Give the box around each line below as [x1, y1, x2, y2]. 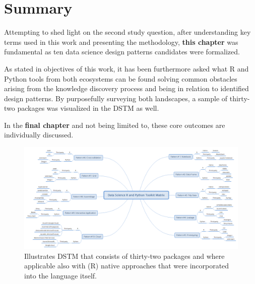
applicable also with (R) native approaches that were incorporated [24, 260, 229, 271]
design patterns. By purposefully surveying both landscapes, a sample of [4, 93, 228, 103]
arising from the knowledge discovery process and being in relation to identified [4, 83, 249, 94]
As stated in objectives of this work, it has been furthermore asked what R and [4, 63, 249, 74]
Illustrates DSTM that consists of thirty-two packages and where [24, 250, 225, 261]
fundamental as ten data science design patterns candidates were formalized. [4, 46, 240, 57]
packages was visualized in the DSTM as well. [17, 103, 159, 113]
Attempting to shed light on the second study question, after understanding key [4, 27, 251, 37]
